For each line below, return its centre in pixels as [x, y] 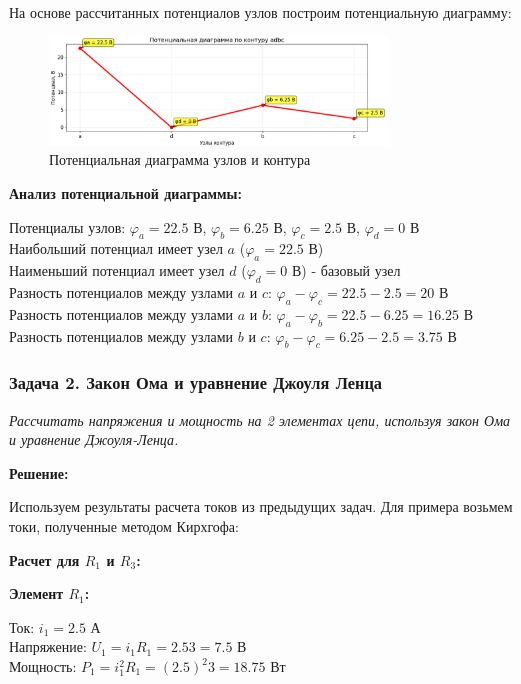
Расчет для [44, 559]
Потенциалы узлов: [67, 226]
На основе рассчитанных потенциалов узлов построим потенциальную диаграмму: [260, 12]
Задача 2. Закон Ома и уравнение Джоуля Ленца [196, 382]
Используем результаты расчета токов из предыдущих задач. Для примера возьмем [261, 506]
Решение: [39, 472]
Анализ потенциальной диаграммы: [126, 193]
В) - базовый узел [346, 270]
